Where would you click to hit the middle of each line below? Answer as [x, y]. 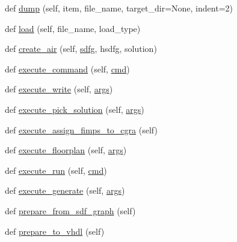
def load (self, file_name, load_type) [73, 28]
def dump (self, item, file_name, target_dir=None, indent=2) [119, 8]
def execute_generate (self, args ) [65, 190]
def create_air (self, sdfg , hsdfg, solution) [81, 49]
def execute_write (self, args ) [59, 89]
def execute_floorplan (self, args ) [66, 150]
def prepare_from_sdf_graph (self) [70, 210]
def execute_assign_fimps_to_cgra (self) [81, 129]
